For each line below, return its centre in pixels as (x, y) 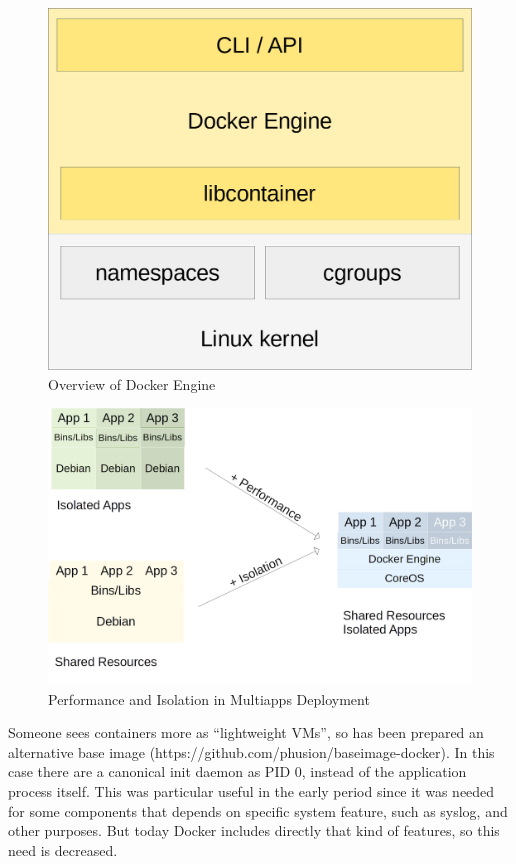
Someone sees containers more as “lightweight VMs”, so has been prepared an (246, 732)
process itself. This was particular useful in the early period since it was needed (251, 791)
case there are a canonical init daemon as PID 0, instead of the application (237, 771)
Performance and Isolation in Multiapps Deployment (209, 698)
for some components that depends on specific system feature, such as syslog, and (258, 810)
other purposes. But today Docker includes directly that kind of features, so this (254, 830)
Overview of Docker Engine (132, 383)
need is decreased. (63, 849)
